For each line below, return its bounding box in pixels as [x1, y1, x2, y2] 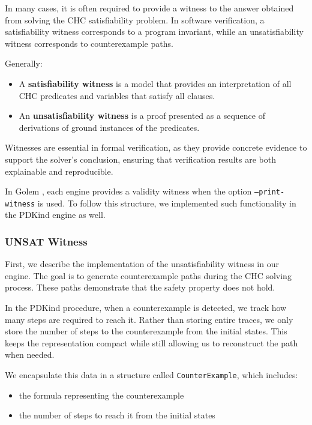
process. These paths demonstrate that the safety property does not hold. [5, 281, 275, 294]
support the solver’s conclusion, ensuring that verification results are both [5, 152, 276, 165]
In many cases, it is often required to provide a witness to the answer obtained [5, 2, 294, 14]
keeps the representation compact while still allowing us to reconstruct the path [5, 336, 298, 349]
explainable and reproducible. [5, 164, 113, 177]
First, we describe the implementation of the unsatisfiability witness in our [5, 258, 279, 270]
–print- [254, 188, 285, 197]
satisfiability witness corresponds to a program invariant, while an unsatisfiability [5, 25, 304, 38]
